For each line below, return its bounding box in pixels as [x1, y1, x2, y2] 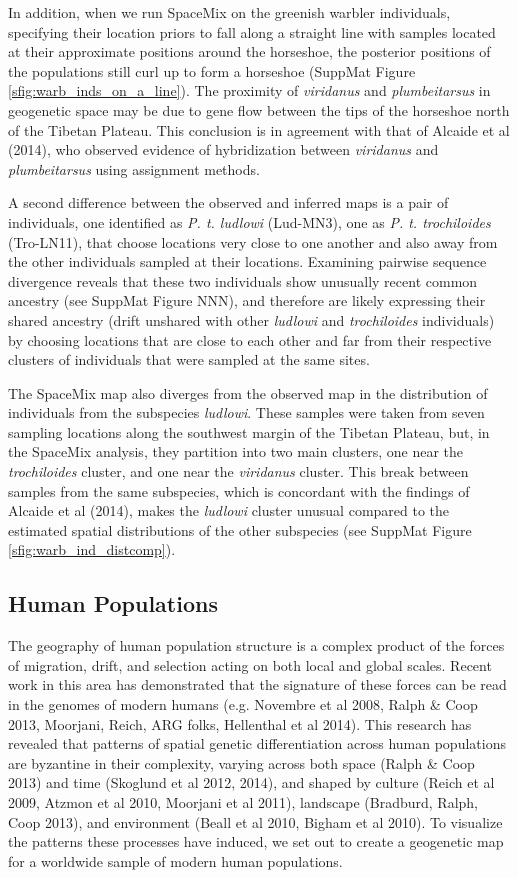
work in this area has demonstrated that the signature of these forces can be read [8, 674, 507, 695]
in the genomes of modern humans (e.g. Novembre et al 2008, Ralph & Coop [8, 694, 478, 715]
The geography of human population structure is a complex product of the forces [8, 635, 505, 656]
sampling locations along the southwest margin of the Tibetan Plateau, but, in [8, 421, 490, 442]
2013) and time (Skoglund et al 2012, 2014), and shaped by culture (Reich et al [8, 772, 495, 793]
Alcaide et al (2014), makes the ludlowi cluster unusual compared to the [8, 500, 450, 521]
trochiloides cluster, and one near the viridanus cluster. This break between [8, 461, 469, 482]
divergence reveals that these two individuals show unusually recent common [8, 270, 478, 291]
